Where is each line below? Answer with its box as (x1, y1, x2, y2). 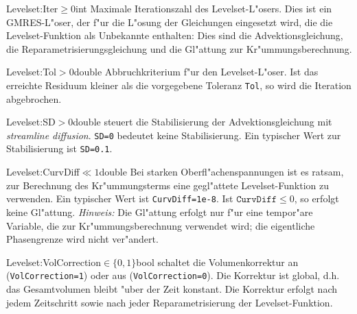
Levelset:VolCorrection (6, 254, 102, 269)
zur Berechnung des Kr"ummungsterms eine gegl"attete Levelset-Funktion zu (6, 178, 329, 192)
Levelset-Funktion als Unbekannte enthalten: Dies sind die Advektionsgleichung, (6, 28, 343, 43)
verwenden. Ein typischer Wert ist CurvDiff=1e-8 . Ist (6, 191, 233, 206)
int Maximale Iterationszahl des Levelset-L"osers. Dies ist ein (76, 1, 332, 15)
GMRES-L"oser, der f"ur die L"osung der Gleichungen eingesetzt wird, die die (6, 14, 333, 29)
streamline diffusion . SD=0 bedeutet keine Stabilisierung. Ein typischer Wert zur (6, 128, 341, 142)
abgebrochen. (6, 91, 62, 106)
